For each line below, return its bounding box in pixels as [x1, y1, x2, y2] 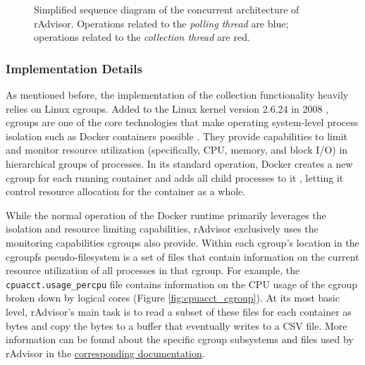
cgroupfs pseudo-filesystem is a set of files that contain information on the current [6, 249, 359, 264]
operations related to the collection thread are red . [34, 30, 250, 44]
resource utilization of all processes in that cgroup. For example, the [6, 263, 300, 278]
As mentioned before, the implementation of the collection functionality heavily [6, 87, 349, 101]
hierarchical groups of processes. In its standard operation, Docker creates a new [6, 156, 353, 171]
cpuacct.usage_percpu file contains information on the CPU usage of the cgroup [6, 276, 358, 291]
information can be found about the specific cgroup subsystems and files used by [6, 332, 354, 347]
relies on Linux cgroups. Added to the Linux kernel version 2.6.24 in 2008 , [6, 101, 329, 116]
